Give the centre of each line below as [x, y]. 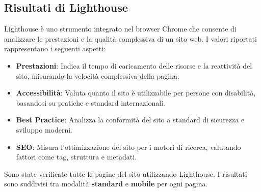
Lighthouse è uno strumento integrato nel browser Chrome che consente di [120, 29]
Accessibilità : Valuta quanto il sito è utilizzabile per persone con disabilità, [136, 93]
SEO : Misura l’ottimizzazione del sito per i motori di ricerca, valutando [128, 147]
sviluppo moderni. [44, 129]
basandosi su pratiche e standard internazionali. [90, 102]
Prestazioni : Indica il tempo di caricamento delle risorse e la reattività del [134, 65]
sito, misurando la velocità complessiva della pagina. [98, 75]
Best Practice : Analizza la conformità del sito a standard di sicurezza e [130, 120]
